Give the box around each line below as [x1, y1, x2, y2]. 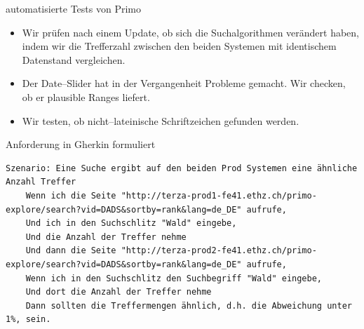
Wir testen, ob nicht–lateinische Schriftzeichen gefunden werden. [22, 113, 299, 128]
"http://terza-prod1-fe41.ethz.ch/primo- [121, 190, 317, 201]
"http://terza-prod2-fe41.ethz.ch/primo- [121, 246, 317, 256]
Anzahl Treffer [6, 177, 76, 187]
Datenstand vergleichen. [22, 52, 126, 67]
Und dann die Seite [25, 246, 116, 256]
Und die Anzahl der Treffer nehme [25, 231, 187, 242]
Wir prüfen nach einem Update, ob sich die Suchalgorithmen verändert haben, [22, 25, 360, 39]
